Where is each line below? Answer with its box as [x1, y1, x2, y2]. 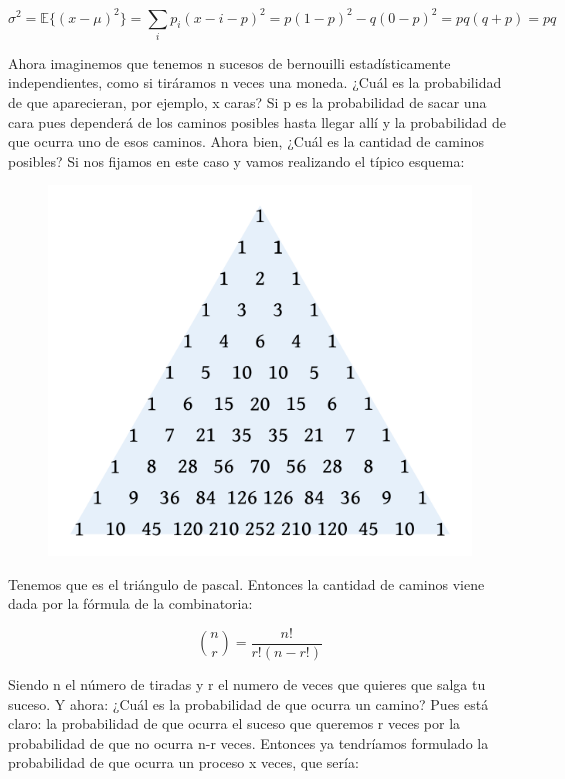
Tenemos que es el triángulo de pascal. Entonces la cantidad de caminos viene [8, 573, 485, 594]
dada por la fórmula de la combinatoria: [8, 593, 253, 614]
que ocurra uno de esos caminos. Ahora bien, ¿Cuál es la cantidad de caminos [8, 131, 485, 152]
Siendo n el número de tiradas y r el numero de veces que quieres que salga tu [8, 673, 486, 694]
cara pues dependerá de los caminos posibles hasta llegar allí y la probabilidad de [8, 111, 507, 132]
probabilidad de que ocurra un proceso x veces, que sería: [8, 752, 359, 773]
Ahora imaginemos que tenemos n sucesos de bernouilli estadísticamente [8, 52, 451, 73]
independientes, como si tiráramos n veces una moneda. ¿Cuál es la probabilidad [8, 72, 502, 93]
